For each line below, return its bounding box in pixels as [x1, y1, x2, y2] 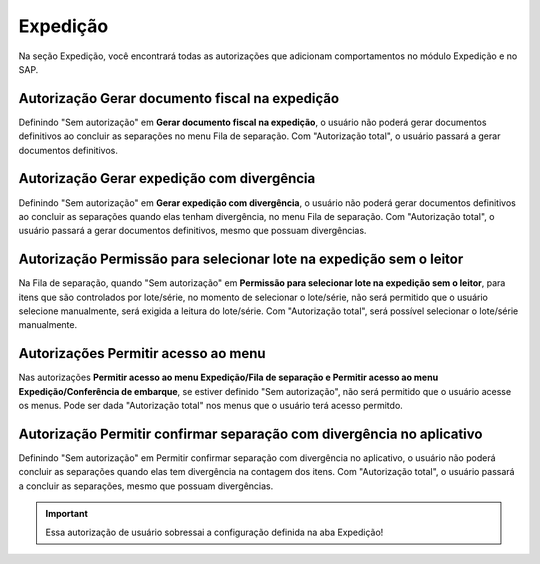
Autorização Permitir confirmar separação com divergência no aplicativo [18, 425, 483, 442]
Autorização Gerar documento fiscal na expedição [18, 90, 340, 107]
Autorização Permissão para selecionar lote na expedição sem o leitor [18, 251, 464, 268]
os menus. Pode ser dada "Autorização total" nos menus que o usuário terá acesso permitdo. [18, 400, 404, 412]
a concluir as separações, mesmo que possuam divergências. [18, 480, 274, 492]
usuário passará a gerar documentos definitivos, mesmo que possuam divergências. [18, 225, 367, 237]
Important [45, 508, 89, 520]
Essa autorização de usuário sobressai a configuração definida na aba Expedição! [45, 526, 384, 538]
